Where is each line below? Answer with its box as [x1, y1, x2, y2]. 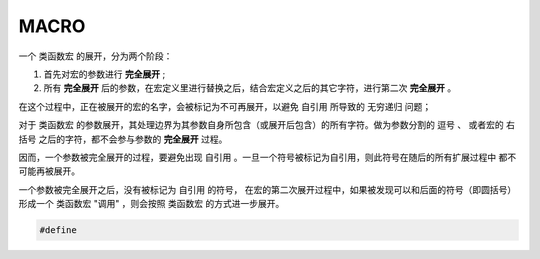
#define [39, 225, 77, 236]
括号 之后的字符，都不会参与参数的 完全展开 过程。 [18, 133, 228, 145]
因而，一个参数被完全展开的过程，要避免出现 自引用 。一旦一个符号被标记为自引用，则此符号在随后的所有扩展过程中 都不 [18, 151, 517, 163]
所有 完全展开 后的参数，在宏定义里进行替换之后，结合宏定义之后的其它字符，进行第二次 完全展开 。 [43, 82, 457, 94]
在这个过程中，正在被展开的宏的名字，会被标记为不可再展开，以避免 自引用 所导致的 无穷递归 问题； [18, 100, 432, 112]
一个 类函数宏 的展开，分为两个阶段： [18, 50, 173, 62]
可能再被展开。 [18, 165, 80, 177]
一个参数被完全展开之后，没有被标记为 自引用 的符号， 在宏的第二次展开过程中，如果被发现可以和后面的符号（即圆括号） [18, 183, 517, 195]
